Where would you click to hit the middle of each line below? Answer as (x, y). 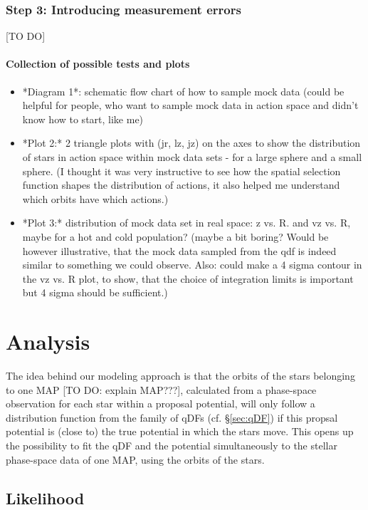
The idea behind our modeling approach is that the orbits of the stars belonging (180, 376)
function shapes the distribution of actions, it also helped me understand (181, 185)
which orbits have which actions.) (95, 198)
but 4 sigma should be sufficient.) (95, 292)
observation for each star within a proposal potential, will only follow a (161, 404)
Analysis (48, 342)
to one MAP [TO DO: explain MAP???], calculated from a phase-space (161, 389)
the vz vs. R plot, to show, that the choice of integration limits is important (188, 278)
